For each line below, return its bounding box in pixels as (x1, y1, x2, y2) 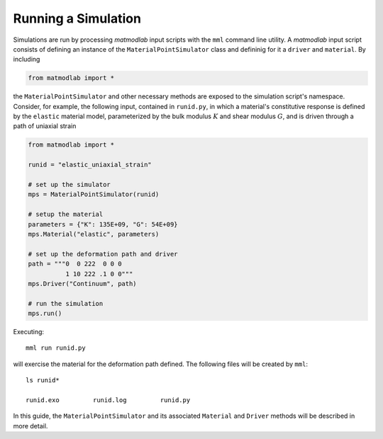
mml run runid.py (26, 344, 86, 352)
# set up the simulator (28, 181, 111, 189)
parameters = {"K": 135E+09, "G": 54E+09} (28, 220, 178, 228)
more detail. (13, 421, 48, 430)
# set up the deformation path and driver (28, 250, 178, 258)
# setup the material (28, 210, 104, 219)
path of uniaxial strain (13, 122, 77, 130)
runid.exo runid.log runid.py (26, 397, 191, 404)
